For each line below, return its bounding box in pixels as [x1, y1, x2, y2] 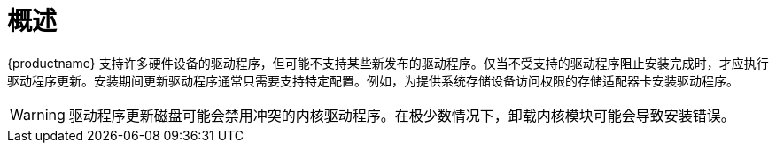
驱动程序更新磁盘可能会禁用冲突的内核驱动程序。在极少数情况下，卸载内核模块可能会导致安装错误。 [68, 106, 735, 124]
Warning [10, 105, 66, 124]
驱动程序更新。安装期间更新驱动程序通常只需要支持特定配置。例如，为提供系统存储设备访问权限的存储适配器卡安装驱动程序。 [7, 72, 739, 88]
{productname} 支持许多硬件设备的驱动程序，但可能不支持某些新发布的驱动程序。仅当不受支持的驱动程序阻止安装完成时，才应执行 [7, 55, 769, 71]
